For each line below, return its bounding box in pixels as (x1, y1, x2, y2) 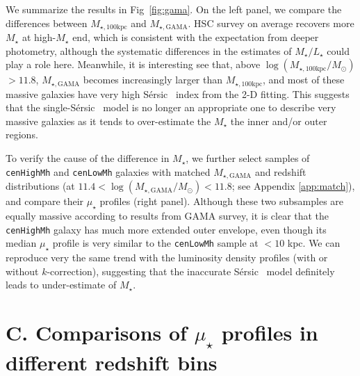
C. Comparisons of (6, 318, 187, 346)
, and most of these (263, 72, 345, 87)
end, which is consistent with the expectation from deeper (72, 30, 319, 44)
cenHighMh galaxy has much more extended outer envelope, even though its (6, 222, 327, 236)
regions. (6, 127, 38, 142)
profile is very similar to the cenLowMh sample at (52, 236, 259, 250)
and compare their (6, 194, 84, 209)
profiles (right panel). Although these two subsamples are (99, 194, 344, 209)
